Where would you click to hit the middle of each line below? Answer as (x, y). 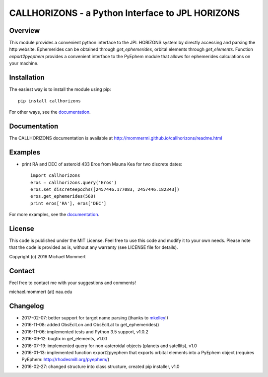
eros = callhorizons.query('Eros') (74, 182)
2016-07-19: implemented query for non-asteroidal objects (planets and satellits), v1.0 (109, 346)
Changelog (27, 306)
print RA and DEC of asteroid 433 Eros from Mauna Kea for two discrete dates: (102, 164)
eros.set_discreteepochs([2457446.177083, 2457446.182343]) (105, 189)
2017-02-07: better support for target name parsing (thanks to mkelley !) (95, 317)
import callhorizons (55, 176)
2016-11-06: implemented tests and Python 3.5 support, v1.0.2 (85, 332)
